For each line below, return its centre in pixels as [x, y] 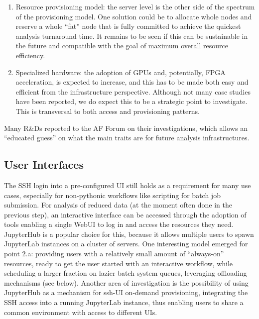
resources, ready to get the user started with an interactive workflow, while [119, 263]
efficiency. [30, 55]
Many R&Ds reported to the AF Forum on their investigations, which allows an [126, 128]
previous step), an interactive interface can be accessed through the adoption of [125, 214]
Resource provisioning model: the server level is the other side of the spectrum [135, 6]
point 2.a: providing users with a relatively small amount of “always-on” [114, 254]
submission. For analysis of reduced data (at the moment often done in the [118, 205]
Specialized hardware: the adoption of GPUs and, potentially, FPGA [121, 72]
